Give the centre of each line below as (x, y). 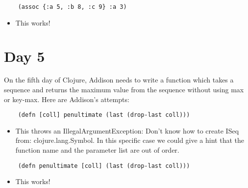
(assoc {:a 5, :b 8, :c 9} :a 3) (72, 7)
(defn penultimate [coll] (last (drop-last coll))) (104, 166)
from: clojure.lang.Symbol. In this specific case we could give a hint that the (130, 140)
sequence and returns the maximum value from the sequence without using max (124, 89)
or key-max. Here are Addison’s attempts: (67, 99)
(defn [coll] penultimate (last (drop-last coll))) (104, 115)
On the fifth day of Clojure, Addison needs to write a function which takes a (119, 80)
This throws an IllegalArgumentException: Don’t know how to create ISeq (127, 130)
